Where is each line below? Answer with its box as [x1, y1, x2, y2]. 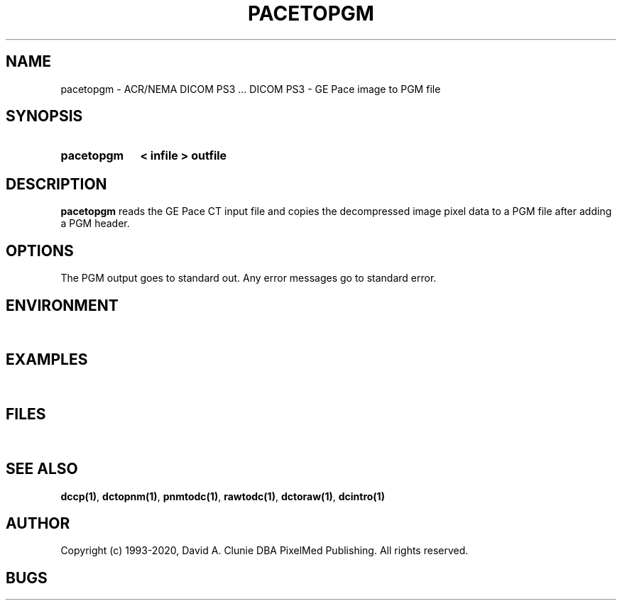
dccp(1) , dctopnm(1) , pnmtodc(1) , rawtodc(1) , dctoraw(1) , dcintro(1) [60, 490, 385, 502]
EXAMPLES [6, 351, 88, 369]
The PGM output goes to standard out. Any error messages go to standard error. [60, 272, 437, 285]
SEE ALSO [6, 460, 78, 478]
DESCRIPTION [6, 175, 107, 193]
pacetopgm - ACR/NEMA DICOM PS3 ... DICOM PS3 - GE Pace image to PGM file [60, 82, 441, 95]
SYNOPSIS [6, 107, 83, 126]
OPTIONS [6, 241, 74, 260]
